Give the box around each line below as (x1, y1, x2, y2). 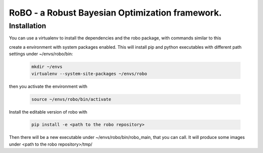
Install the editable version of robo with (9, 109, 88, 115)
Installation (9, 21, 46, 30)
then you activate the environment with (9, 83, 88, 89)
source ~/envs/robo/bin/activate (31, 96, 112, 102)
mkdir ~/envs (31, 64, 63, 70)
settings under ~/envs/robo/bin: (9, 51, 73, 57)
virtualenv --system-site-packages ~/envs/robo (31, 71, 147, 76)
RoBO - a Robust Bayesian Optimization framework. (9, 7, 222, 18)
